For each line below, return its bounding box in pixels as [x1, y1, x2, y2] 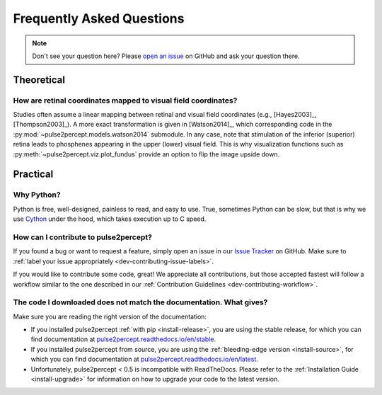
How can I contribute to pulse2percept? [13, 232, 152, 242]
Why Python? [13, 190, 61, 200]
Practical [13, 168, 54, 181]
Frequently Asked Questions [13, 11, 185, 26]
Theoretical [13, 74, 65, 86]
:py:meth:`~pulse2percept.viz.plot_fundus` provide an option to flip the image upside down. [13, 149, 280, 159]
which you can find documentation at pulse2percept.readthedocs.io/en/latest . [30, 355, 258, 364]
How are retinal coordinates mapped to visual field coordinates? [13, 96, 238, 105]
